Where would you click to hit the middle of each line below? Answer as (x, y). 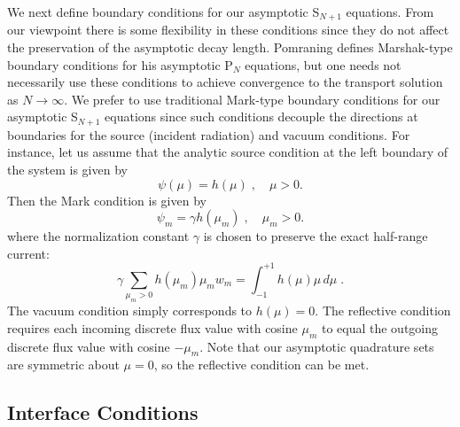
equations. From (390, 12)
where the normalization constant (98, 236)
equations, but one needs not (323, 64)
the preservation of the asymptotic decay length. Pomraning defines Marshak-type (230, 47)
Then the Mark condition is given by (107, 200)
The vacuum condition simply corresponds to (130, 311)
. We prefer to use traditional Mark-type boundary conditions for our (252, 99)
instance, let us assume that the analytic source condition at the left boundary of (228, 152)
